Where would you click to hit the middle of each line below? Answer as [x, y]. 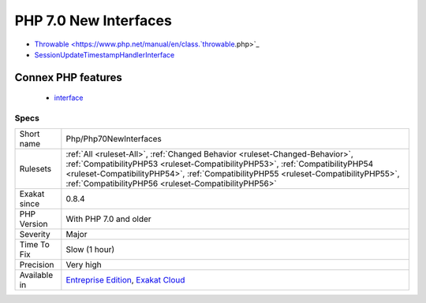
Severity [35, 235]
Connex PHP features [68, 78]
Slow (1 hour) [90, 249]
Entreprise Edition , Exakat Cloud [125, 280]
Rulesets [35, 169]
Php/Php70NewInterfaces [114, 139]
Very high [84, 265]
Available [36, 275]
